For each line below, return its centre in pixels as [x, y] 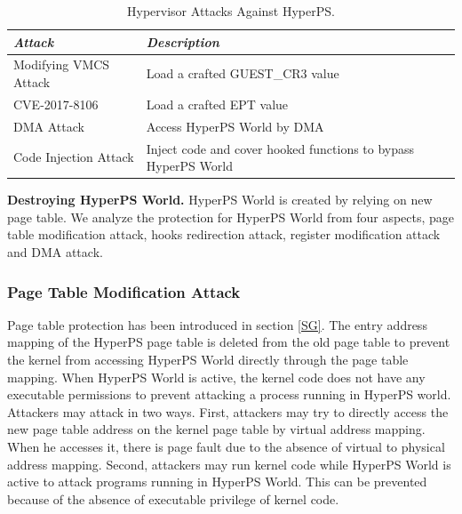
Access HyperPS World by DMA [235, 126]
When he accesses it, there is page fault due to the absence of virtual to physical [226, 446]
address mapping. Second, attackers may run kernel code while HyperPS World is [229, 464]
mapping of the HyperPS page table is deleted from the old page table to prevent [229, 342]
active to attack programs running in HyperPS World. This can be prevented [217, 482]
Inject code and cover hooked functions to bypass [280, 148]
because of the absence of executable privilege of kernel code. [173, 498]
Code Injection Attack [74, 157]
